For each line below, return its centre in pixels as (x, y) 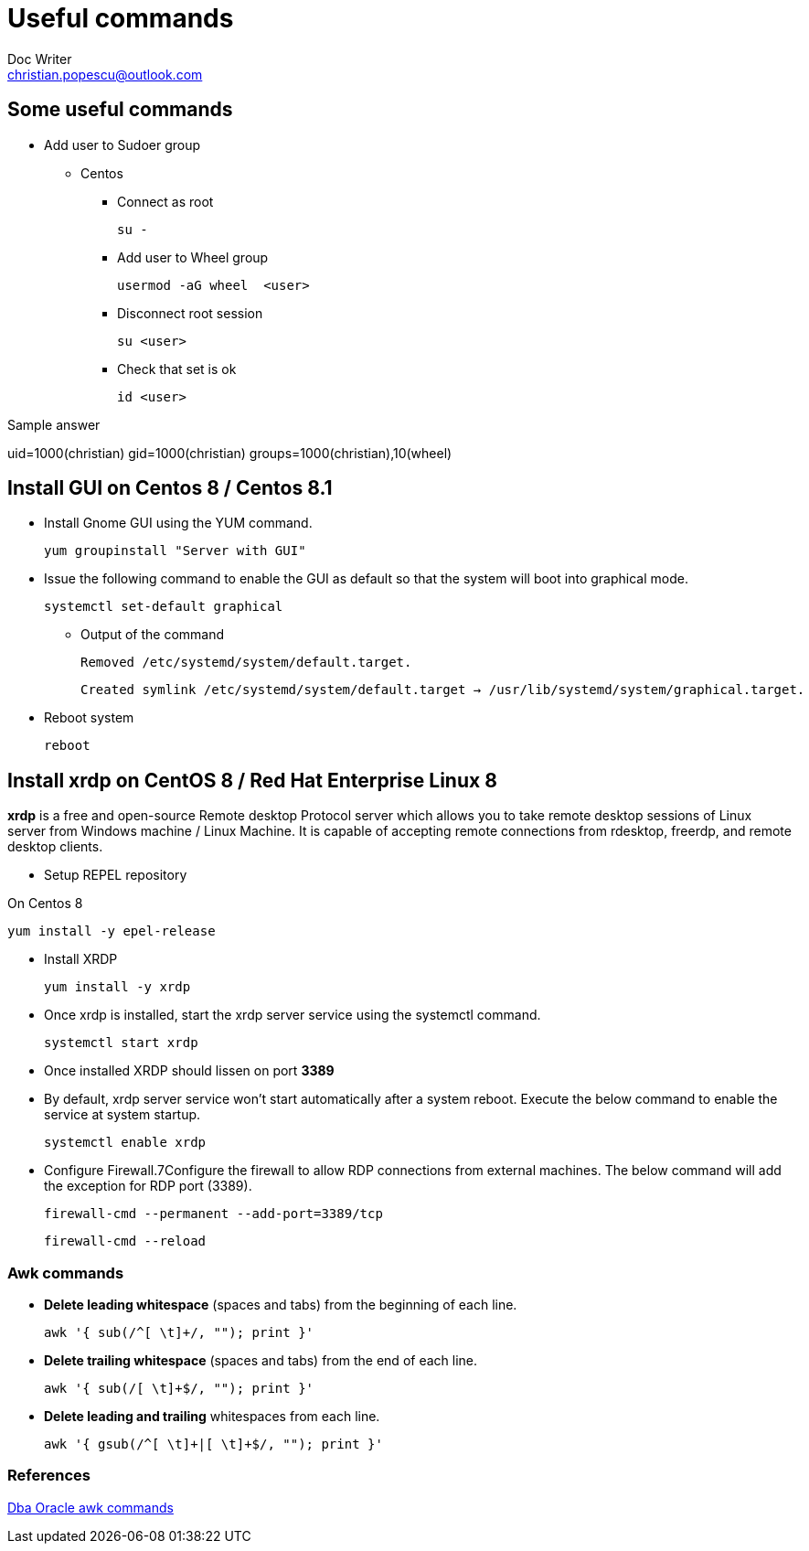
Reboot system (89, 718)
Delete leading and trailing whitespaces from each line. (212, 1417)
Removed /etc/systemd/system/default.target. (246, 663)
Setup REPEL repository (116, 875)
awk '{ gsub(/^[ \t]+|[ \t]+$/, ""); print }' (213, 1444)
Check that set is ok (177, 369)
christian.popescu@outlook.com (105, 74)
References (49, 1476)
